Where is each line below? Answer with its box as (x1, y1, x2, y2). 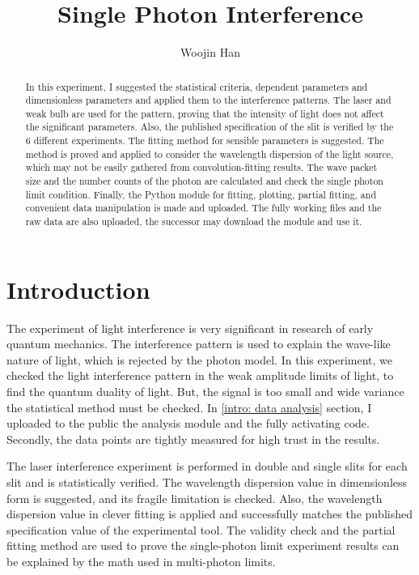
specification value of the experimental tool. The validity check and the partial (6, 521, 396, 538)
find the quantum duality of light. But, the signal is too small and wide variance (6, 383, 404, 400)
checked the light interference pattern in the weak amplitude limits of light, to (6, 367, 394, 384)
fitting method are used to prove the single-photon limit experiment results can (6, 537, 400, 554)
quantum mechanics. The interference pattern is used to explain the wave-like (6, 335, 391, 352)
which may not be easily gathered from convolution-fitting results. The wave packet (25, 160, 378, 174)
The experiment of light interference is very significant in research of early (6, 319, 374, 336)
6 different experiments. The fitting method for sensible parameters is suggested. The (25, 134, 384, 147)
